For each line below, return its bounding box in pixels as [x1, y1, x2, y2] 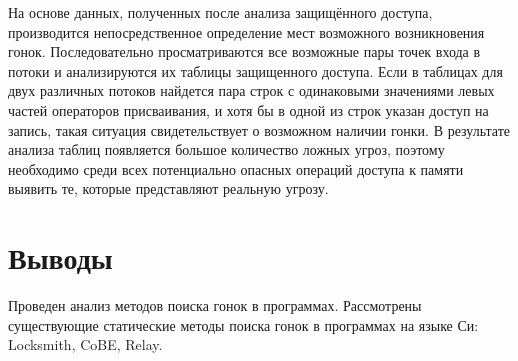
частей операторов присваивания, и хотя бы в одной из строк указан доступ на [8, 99, 489, 120]
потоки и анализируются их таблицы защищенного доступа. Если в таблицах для [8, 60, 503, 81]
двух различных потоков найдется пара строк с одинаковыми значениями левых [8, 80, 495, 101]
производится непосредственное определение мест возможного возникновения [8, 21, 485, 42]
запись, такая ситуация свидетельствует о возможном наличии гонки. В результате [8, 119, 510, 140]
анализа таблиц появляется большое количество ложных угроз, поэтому [8, 139, 445, 160]
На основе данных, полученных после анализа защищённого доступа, [8, 2, 433, 22]
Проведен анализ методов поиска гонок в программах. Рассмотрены [8, 295, 422, 316]
